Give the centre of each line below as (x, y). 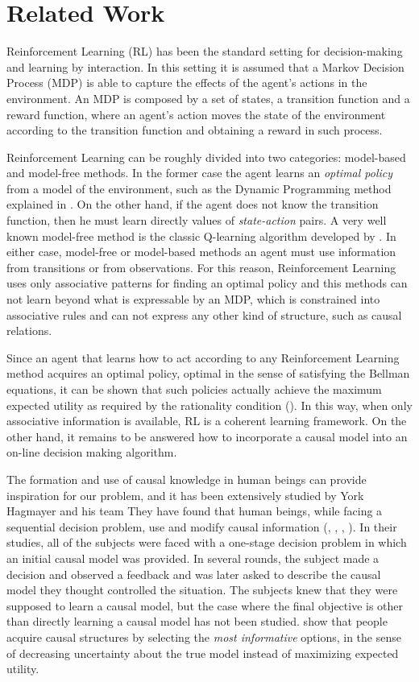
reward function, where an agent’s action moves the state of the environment (196, 114)
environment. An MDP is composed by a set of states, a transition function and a (208, 98)
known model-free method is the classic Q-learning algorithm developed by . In (201, 236)
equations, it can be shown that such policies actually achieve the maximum (194, 389)
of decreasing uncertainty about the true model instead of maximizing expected (203, 653)
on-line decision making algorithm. (92, 452)
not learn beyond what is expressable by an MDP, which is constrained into (193, 299)
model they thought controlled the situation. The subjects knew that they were (202, 590)
